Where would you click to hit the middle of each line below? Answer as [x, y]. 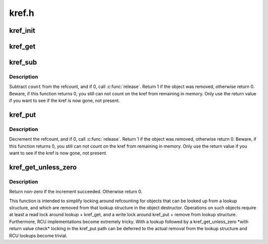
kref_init [22, 31]
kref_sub [23, 62]
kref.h [22, 13]
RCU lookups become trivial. [38, 236]
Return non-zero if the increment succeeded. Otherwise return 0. [76, 192]
